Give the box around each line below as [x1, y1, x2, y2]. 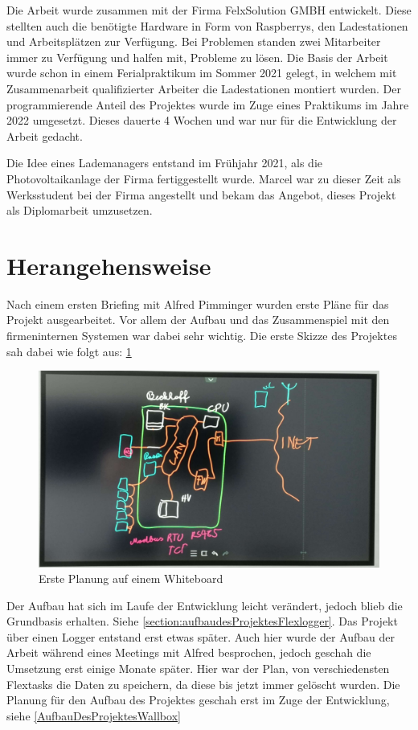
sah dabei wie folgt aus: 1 [6, 342, 132, 359]
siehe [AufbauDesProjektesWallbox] [6, 707, 181, 724]
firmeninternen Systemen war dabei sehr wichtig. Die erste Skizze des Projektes [6, 327, 397, 344]
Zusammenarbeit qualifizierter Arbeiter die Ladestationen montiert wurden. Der [6, 80, 401, 96]
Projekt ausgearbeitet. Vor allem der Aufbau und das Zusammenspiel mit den [6, 311, 390, 328]
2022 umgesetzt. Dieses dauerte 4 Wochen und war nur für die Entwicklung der [6, 112, 397, 129]
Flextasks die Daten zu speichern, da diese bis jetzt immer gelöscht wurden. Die [6, 675, 400, 692]
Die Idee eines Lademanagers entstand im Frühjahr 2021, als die [6, 154, 322, 171]
